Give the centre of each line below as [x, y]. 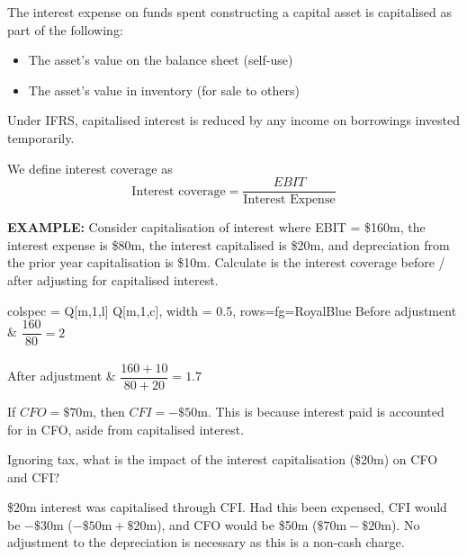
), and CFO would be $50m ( [237, 524]
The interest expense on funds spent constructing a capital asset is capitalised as [229, 12]
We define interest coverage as [90, 168]
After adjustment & [62, 376]
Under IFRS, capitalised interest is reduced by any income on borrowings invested [234, 120]
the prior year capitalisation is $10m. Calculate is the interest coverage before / [226, 262]
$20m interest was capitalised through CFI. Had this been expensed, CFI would [227, 507]
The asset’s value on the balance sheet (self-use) [161, 60]
